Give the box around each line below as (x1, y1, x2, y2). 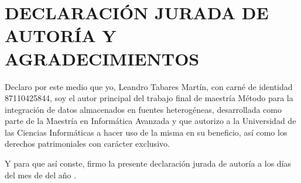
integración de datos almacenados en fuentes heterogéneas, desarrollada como (5, 103, 282, 115)
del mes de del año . (5, 168, 77, 181)
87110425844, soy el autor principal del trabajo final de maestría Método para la (5, 92, 293, 104)
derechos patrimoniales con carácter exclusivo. (5, 137, 170, 150)
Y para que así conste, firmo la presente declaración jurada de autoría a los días (5, 157, 292, 170)
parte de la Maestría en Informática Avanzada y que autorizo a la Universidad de (5, 115, 296, 127)
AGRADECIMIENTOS (5, 46, 200, 70)
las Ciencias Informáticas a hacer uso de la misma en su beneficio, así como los (5, 126, 288, 138)
